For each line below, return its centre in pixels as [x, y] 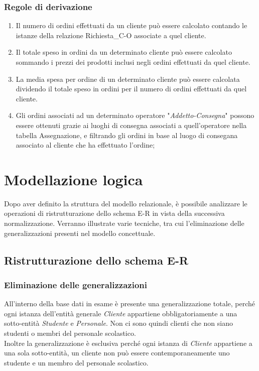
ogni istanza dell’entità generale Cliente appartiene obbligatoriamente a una [121, 313]
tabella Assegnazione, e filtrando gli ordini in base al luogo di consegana [127, 135]
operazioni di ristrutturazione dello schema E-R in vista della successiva [114, 213]
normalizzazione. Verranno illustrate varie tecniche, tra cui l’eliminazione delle [124, 223]
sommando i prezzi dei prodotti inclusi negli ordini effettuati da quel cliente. [133, 62]
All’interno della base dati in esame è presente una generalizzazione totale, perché [130, 303]
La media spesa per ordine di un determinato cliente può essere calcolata [128, 79]
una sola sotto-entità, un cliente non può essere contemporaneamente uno [117, 353]
